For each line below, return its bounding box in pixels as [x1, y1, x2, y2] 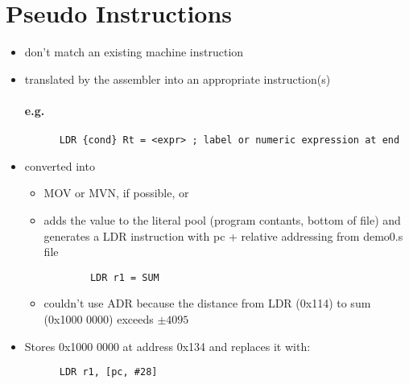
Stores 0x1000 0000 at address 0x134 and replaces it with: [24, 337, 311, 354]
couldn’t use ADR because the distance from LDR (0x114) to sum [43, 295, 371, 312]
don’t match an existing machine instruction [24, 43, 244, 60]
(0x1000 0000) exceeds [43, 310, 154, 327]
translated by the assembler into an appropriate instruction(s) [24, 70, 331, 87]
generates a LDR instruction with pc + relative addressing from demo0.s [43, 227, 403, 244]
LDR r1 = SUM [89, 271, 159, 283]
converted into [24, 157, 95, 174]
